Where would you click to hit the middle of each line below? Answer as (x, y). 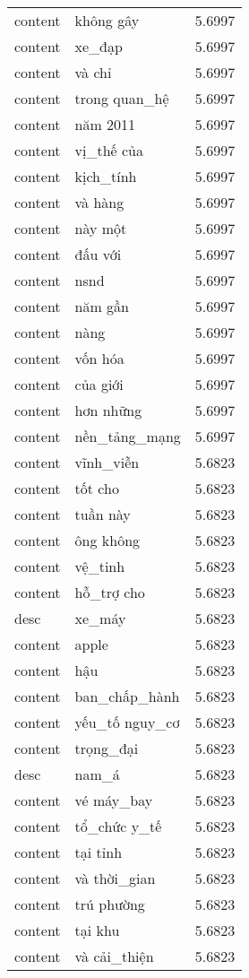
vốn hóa (99, 358)
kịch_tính (106, 176)
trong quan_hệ (122, 98)
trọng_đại (107, 748)
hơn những (108, 410)
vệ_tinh (100, 566)
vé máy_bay (114, 800)
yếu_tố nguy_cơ (127, 722)
